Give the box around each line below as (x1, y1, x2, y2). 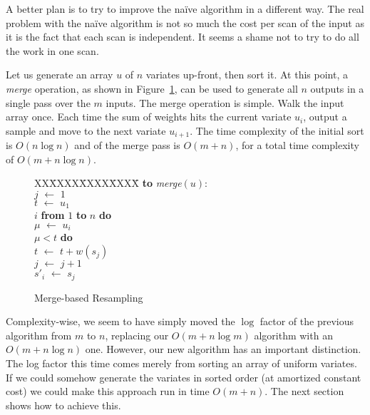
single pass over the (6, 95, 91, 110)
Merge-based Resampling (34, 290, 143, 304)
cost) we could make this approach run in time (6, 384, 210, 399)
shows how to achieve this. (6, 397, 121, 412)
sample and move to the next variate (6, 123, 166, 138)
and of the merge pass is (74, 138, 180, 153)
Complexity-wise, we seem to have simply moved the (6, 314, 235, 329)
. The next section (264, 384, 344, 399)
